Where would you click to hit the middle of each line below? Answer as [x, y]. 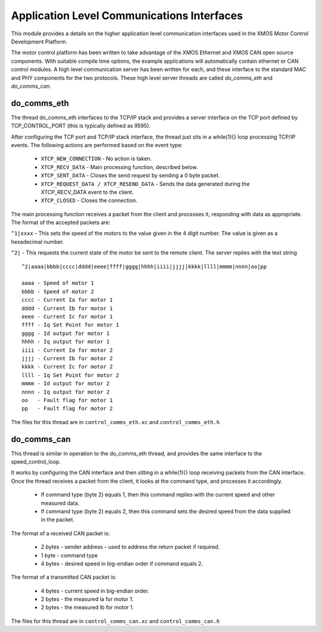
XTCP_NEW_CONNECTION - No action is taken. [96, 159]
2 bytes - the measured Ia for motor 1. [87, 599]
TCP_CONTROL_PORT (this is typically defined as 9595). [81, 126]
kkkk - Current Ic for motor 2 [67, 367]
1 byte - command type [69, 555]
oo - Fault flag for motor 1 [67, 400]
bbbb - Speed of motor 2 [58, 292]
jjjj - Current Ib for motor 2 [67, 358]
